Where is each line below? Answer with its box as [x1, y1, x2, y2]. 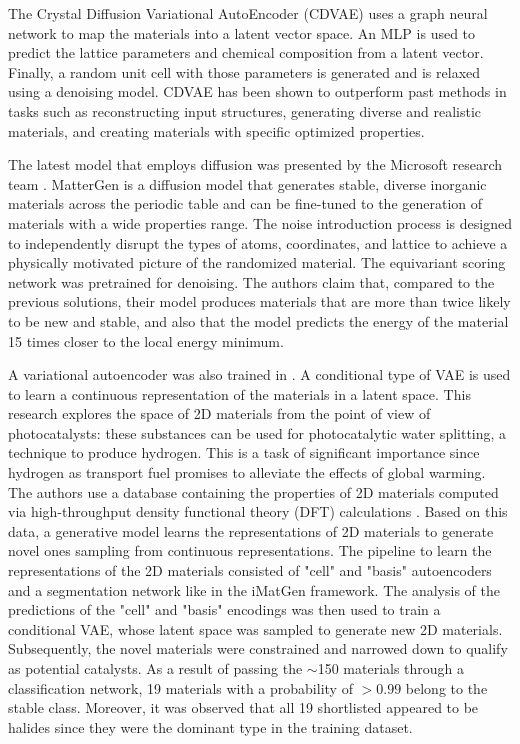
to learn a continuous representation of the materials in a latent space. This [8, 383, 471, 404]
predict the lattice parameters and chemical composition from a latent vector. [8, 42, 484, 63]
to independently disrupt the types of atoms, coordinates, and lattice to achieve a [8, 232, 508, 253]
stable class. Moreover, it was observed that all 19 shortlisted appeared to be [8, 697, 479, 718]
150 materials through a [317, 658, 465, 678]
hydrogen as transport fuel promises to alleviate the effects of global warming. [8, 462, 486, 483]
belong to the [405, 677, 488, 698]
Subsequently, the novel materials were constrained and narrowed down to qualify [8, 638, 508, 659]
